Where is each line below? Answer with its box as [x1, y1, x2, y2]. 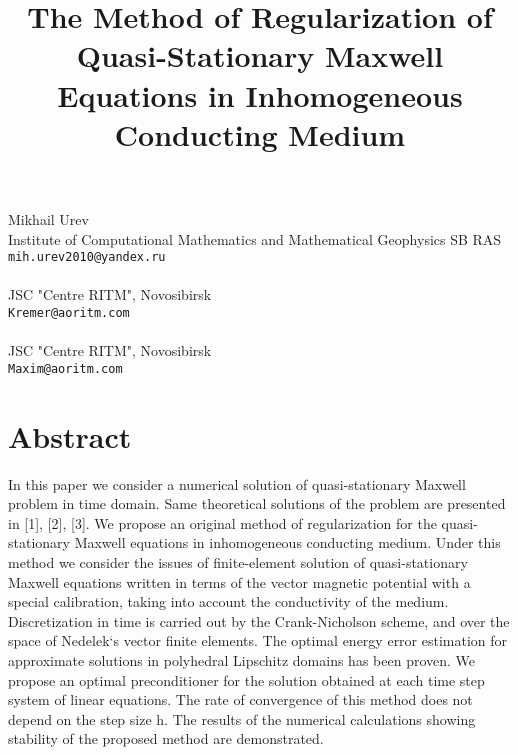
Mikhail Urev [8, 208, 89, 229]
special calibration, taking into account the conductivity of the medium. [8, 591, 449, 612]
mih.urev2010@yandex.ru [8, 250, 166, 265]
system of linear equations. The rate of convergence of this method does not [8, 689, 473, 710]
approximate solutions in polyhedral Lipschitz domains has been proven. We [8, 649, 476, 670]
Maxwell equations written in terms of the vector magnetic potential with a [8, 571, 471, 592]
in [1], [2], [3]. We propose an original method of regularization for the [8, 512, 437, 533]
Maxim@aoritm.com [8, 361, 123, 376]
